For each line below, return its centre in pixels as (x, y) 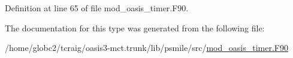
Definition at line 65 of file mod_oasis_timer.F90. (97, 8)
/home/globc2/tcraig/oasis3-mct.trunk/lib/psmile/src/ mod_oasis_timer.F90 (146, 48)
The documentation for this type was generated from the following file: (135, 28)
